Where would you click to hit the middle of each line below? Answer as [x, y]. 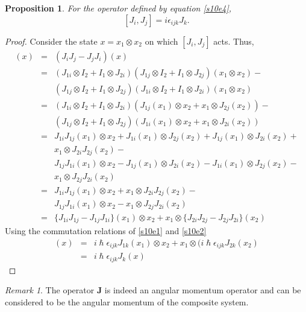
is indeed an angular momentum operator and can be [203, 290]
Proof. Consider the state [51, 41]
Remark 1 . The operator [50, 290]
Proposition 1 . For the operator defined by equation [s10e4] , [118, 8]
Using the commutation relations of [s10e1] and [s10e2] [106, 231]
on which [161, 41]
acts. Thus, [234, 41]
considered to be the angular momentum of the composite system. [127, 301]
